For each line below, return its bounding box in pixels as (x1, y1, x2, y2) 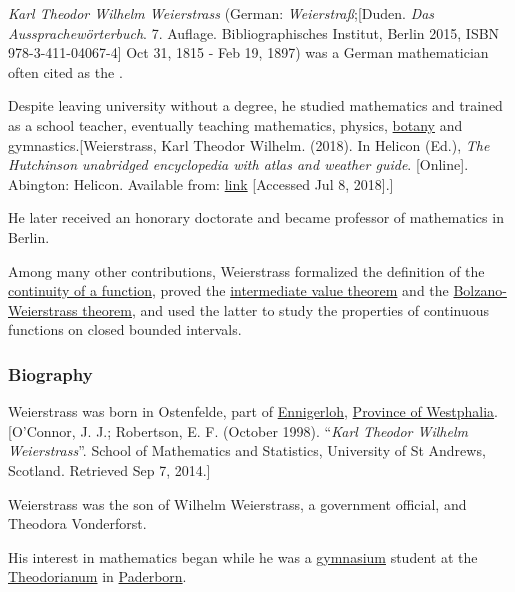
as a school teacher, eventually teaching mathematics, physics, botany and (8, 114, 463, 135)
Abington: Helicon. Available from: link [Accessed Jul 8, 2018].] (8, 173, 394, 194)
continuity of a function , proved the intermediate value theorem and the (8, 280, 449, 301)
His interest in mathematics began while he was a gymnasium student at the (8, 546, 478, 567)
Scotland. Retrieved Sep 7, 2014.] (8, 459, 211, 480)
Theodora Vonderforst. (8, 513, 147, 534)
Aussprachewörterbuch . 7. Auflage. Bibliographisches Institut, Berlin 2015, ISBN (8, 22, 500, 43)
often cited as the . (8, 61, 123, 82)
